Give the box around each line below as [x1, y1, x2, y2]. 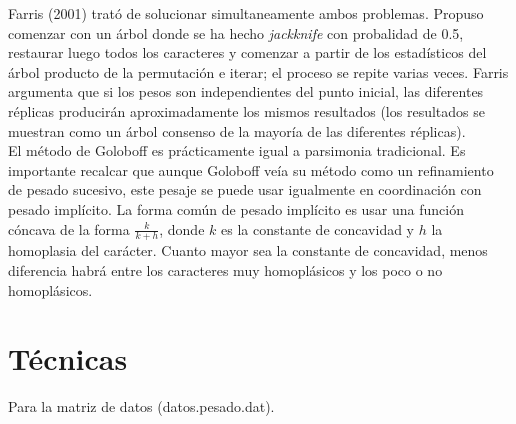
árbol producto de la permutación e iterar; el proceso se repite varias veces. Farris [8, 61, 509, 82]
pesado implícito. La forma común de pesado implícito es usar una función [8, 198, 464, 219]
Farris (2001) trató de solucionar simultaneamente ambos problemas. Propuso [8, 3, 484, 23]
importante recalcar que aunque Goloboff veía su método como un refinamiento [8, 159, 494, 180]
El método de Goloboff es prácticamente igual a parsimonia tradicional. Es [8, 140, 466, 161]
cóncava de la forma [8, 218, 130, 239]
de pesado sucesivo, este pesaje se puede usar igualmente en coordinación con [8, 179, 482, 200]
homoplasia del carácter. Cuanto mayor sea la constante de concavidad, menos [8, 240, 488, 261]
